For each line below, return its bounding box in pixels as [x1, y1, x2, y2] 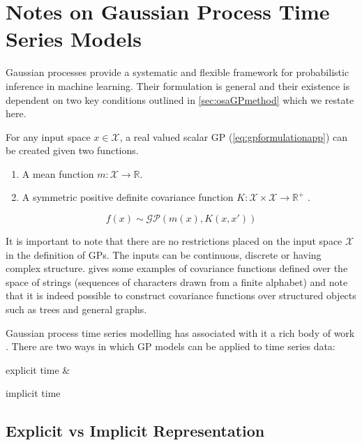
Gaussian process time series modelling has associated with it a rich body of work [6, 325, 355, 340]
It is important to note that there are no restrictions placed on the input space [6, 234, 342, 248]
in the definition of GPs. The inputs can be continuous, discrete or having [6, 247, 322, 262]
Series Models [6, 24, 142, 53]
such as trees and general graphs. [6, 302, 147, 317]
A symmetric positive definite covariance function [22, 190, 234, 204]
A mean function [22, 166, 94, 181]
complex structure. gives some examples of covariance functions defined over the [6, 261, 348, 276]
